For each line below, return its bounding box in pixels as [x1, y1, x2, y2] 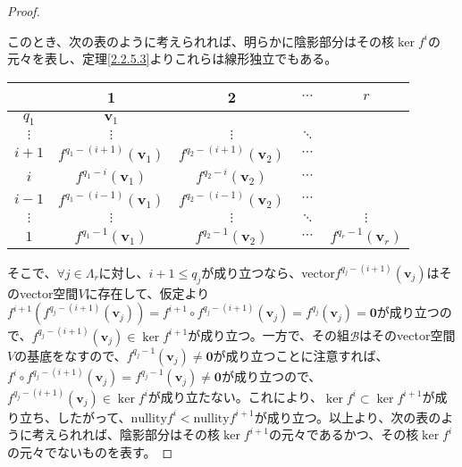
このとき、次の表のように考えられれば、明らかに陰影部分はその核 [7, 31, 395, 50]
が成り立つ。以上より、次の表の [254, 407, 441, 426]
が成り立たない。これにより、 [147, 388, 323, 406]
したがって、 [56, 407, 131, 426]
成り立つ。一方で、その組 [200, 326, 350, 345]
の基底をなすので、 [14, 346, 127, 364]
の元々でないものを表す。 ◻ [7, 442, 173, 461]
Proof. [7, 2, 40, 20]
